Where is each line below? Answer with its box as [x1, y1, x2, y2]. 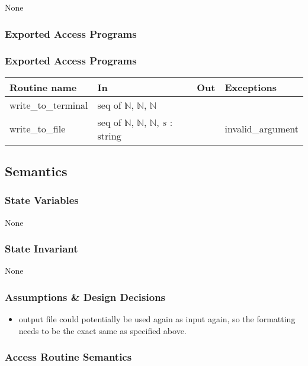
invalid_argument [224, 122, 299, 136]
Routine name [9, 80, 77, 94]
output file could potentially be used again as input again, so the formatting [18, 313, 296, 325]
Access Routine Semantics [5, 349, 132, 364]
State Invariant [5, 241, 78, 256]
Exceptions [224, 80, 277, 94]
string [97, 128, 121, 142]
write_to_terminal [9, 98, 88, 112]
